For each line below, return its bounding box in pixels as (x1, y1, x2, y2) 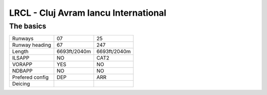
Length (12, 48, 29, 55)
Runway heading (12, 42, 51, 49)
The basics (9, 22, 46, 31)
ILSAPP (12, 55, 30, 62)
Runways (12, 35, 34, 42)
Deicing (12, 80, 30, 87)
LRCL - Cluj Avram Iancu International (9, 7, 167, 18)
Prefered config (12, 74, 49, 81)
